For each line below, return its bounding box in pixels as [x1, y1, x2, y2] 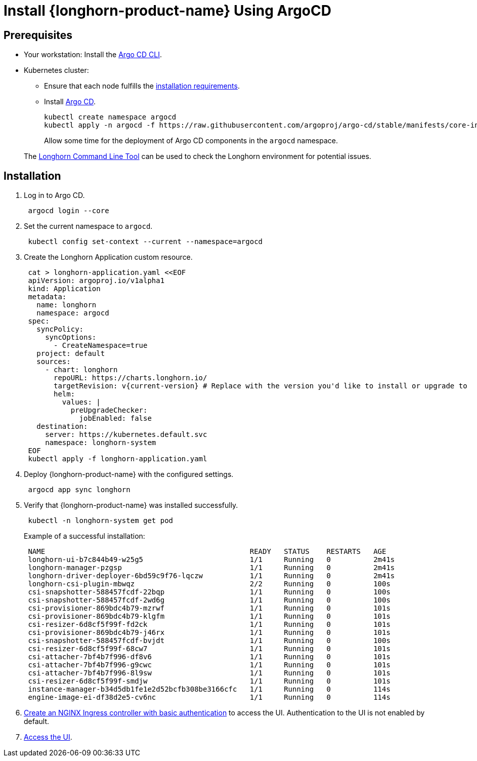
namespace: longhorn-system [45, 438, 156, 447]
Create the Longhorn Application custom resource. [24, 253, 193, 262]
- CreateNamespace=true [54, 341, 148, 350]
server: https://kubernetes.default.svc [45, 430, 207, 439]
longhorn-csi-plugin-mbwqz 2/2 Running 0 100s [28, 580, 391, 588]
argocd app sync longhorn [28, 486, 131, 494]
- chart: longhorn [45, 366, 118, 374]
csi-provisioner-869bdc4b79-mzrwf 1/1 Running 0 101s [28, 604, 391, 613]
